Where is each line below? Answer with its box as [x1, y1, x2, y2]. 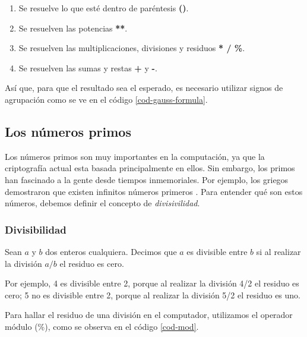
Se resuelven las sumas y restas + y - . [18, 61, 157, 74]
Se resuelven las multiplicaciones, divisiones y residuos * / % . [18, 42, 245, 54]
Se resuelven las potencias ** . [18, 21, 128, 34]
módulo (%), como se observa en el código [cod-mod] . [5, 320, 199, 332]
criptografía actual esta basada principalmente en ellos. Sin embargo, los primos [5, 162, 295, 174]
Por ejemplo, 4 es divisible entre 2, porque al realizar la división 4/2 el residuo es [5, 277, 299, 289]
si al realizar [256, 245, 301, 257]
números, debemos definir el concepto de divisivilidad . [5, 197, 200, 209]
